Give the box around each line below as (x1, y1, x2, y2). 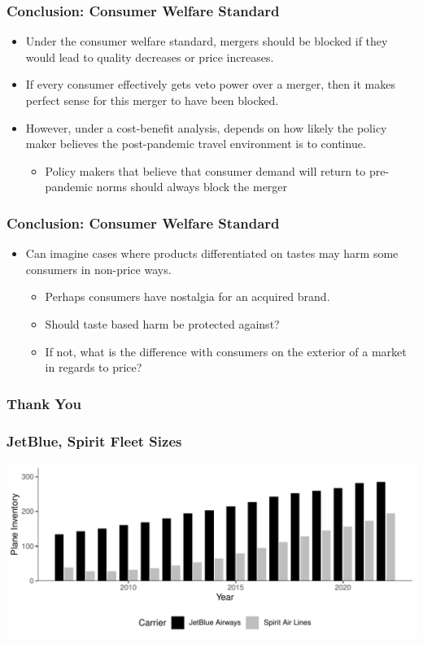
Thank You (7, 393, 81, 413)
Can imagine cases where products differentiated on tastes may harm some (25, 245, 399, 262)
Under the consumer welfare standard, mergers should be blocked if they (25, 33, 388, 50)
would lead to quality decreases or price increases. (25, 48, 274, 65)
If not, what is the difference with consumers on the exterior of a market (45, 342, 407, 360)
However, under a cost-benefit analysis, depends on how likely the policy (25, 119, 387, 136)
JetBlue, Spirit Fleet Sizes (7, 430, 182, 451)
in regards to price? (45, 359, 142, 376)
